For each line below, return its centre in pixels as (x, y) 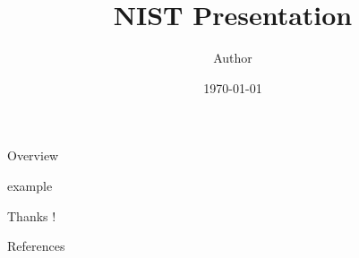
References (36, 246)
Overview (33, 155)
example (30, 185)
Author (233, 58)
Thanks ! (32, 215)
